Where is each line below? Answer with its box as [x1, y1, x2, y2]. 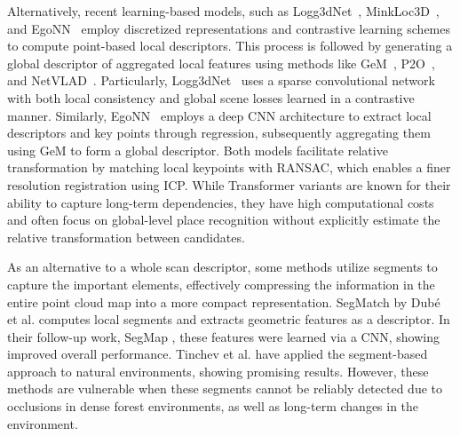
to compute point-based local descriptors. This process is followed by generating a [7, 36, 453, 55]
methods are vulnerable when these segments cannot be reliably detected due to [7, 379, 442, 398]
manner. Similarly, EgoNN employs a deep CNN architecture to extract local [7, 106, 432, 124]
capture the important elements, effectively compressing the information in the [7, 274, 435, 293]
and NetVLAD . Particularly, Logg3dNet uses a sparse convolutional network [7, 71, 435, 90]
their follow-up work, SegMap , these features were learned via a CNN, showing [7, 327, 440, 345]
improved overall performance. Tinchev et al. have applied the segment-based [7, 345, 428, 363]
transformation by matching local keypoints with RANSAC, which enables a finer [7, 158, 451, 177]
